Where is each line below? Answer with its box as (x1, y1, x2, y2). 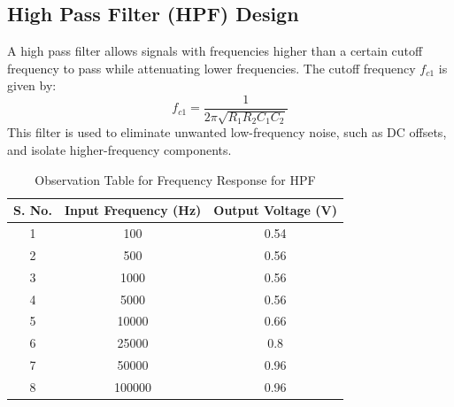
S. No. (13, 201, 52, 219)
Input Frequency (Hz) (64, 201, 202, 219)
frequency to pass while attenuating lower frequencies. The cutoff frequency (7, 58, 416, 77)
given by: (7, 76, 57, 95)
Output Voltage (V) (213, 201, 338, 219)
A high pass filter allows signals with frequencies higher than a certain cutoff (7, 42, 423, 60)
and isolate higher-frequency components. (7, 141, 232, 159)
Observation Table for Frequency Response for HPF (35, 170, 316, 188)
